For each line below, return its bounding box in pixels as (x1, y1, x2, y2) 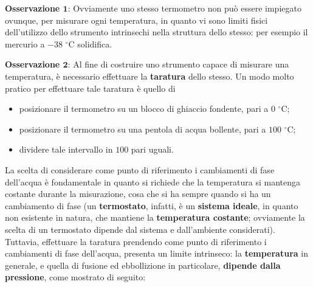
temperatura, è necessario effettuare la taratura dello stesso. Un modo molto (5, 69, 294, 82)
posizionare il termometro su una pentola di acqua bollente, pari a (19, 122, 266, 135)
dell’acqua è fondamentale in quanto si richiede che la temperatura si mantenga (5, 175, 300, 188)
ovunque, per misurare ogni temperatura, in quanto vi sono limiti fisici (5, 13, 268, 26)
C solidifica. (68, 37, 112, 50)
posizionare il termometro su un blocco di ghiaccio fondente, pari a (19, 102, 269, 115)
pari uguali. (131, 143, 174, 156)
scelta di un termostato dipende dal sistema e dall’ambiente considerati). (5, 223, 275, 235)
